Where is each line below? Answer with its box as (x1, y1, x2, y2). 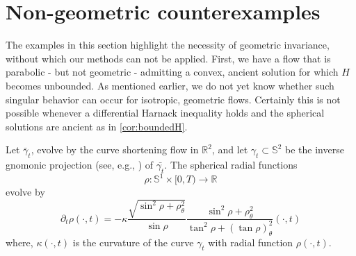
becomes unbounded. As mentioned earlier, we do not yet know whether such (6, 78, 334, 92)
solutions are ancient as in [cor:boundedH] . (6, 119, 188, 133)
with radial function (208, 234, 293, 249)
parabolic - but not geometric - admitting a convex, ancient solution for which (6, 65, 339, 79)
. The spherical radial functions (164, 157, 298, 172)
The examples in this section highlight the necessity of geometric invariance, (6, 37, 330, 52)
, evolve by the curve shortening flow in (31, 142, 199, 157)
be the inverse (285, 142, 344, 157)
